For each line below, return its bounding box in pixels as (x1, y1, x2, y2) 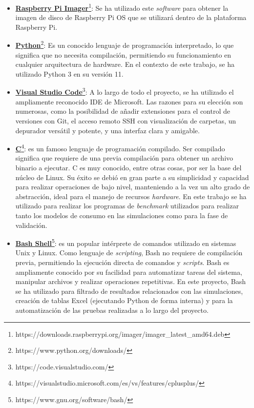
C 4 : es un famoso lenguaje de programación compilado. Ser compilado (15, 142, 225, 153)
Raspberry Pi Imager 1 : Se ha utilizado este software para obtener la (15, 1, 229, 13)
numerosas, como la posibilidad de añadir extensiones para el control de (15, 106, 231, 116)
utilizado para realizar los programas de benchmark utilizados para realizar (15, 201, 239, 211)
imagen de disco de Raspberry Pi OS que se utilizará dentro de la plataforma (15, 12, 247, 22)
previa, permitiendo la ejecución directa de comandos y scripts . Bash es (15, 257, 230, 267)
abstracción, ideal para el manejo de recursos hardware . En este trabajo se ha (15, 191, 247, 201)
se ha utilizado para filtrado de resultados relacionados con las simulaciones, (15, 286, 243, 296)
